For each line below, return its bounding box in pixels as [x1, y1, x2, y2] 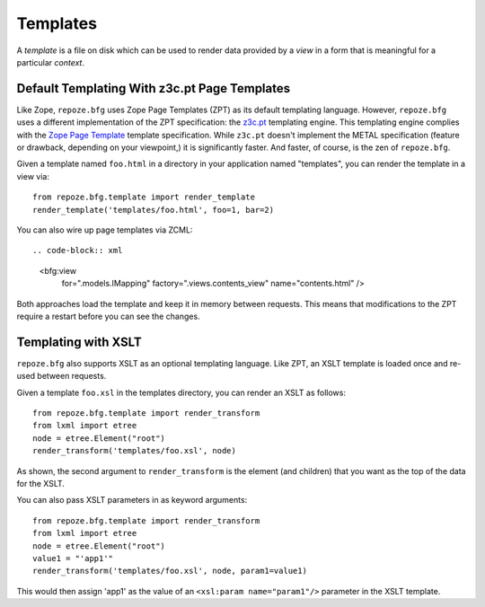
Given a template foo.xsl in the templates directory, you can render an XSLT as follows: [16, 387, 346, 398]
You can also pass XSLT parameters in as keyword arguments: [16, 495, 248, 506]
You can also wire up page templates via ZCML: [16, 224, 193, 235]
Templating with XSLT [16, 334, 143, 349]
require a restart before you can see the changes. [16, 311, 201, 321]
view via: [16, 171, 49, 181]
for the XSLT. [16, 478, 65, 488]
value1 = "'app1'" [32, 553, 114, 563]
